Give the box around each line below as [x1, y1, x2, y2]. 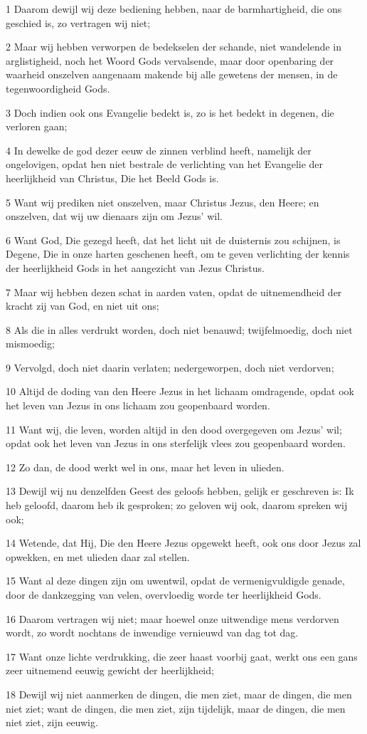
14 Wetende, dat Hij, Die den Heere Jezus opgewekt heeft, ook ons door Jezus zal [6, 535, 361, 550]
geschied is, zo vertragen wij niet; [6, 15, 151, 30]
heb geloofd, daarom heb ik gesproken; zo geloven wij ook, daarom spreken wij [6, 498, 348, 513]
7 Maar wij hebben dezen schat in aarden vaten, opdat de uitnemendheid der [6, 284, 342, 299]
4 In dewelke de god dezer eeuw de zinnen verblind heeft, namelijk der [6, 142, 312, 157]
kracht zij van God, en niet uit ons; [6, 298, 159, 313]
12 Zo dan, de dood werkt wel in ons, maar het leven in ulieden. [6, 459, 284, 474]
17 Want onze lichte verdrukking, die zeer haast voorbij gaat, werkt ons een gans [6, 649, 358, 664]
